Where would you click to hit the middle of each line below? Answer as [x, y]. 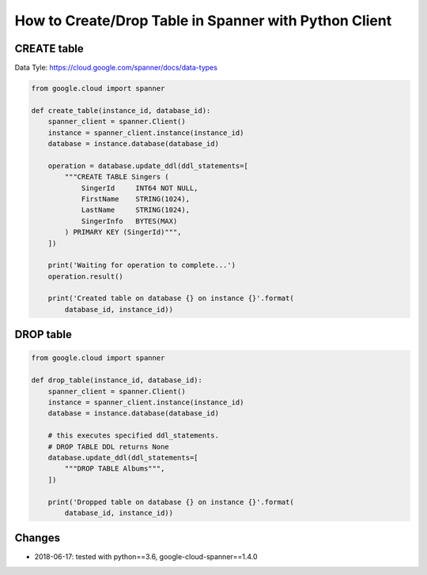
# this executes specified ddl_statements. [133, 436]
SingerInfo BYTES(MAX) [129, 221]
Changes [38, 538]
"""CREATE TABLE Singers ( [117, 177]
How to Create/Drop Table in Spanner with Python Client [203, 21]
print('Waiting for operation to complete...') [142, 265]
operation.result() [86, 276]
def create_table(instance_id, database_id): [121, 110]
